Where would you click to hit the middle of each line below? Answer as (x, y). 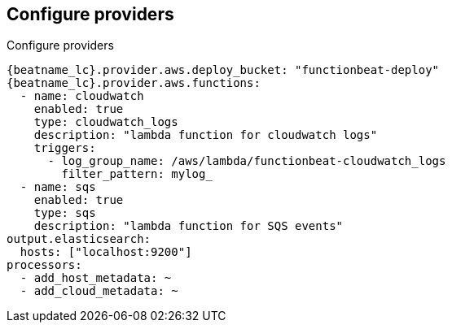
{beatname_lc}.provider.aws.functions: (134, 83)
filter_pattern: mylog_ (137, 174)
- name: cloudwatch (82, 96)
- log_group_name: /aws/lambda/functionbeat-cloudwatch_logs (247, 161)
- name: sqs (58, 187)
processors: (44, 265)
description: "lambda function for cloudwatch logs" (206, 135)
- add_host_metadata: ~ (96, 278)
